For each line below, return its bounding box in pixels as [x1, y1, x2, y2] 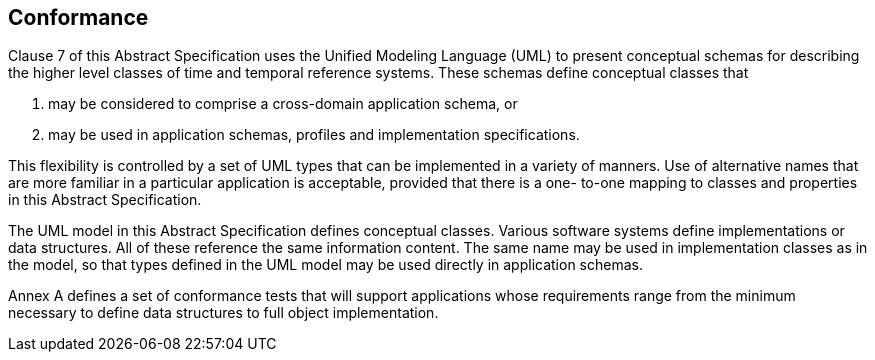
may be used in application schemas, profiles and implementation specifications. [48, 126, 580, 144]
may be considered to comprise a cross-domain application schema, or [48, 95, 518, 113]
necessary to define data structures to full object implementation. [8, 304, 439, 322]
